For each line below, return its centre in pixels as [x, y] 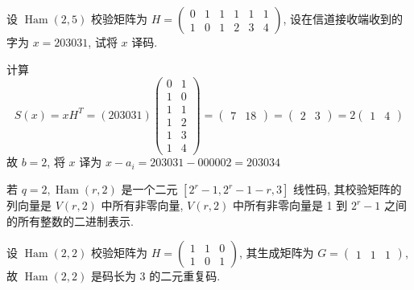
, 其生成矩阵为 [276, 253]
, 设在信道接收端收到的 [343, 18]
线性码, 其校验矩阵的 [347, 189]
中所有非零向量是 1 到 [290, 205]
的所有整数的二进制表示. [70, 221]
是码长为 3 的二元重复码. [155, 276]
